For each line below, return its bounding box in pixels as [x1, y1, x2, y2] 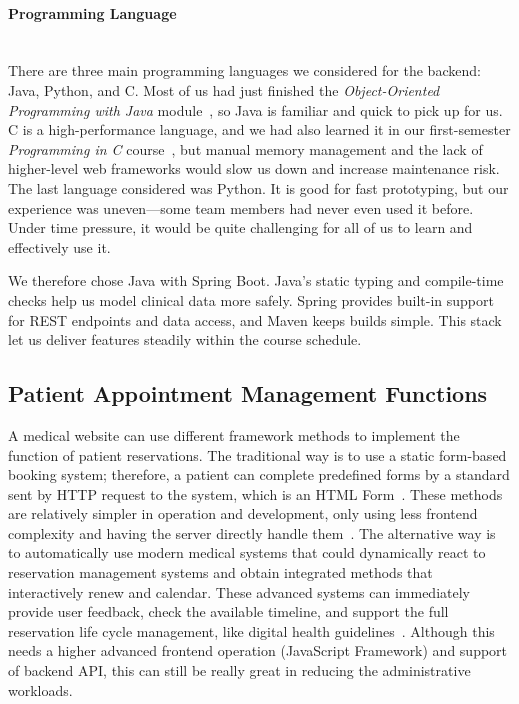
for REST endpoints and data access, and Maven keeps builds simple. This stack [8, 309, 502, 330]
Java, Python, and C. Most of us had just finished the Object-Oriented [8, 79, 440, 100]
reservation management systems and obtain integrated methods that [8, 562, 433, 583]
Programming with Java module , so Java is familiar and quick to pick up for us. [8, 99, 503, 120]
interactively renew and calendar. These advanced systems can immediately [8, 581, 470, 602]
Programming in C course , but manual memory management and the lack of [8, 138, 483, 159]
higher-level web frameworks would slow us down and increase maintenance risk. [8, 158, 500, 179]
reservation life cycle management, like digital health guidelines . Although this [8, 620, 495, 641]
